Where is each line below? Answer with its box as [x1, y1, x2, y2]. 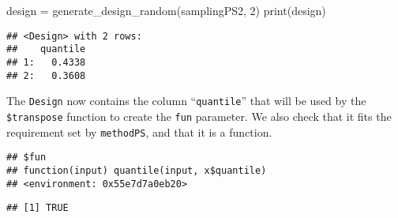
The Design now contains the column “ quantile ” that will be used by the [6, 92, 366, 109]
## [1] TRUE [6, 202, 69, 214]
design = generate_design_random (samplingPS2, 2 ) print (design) [6, 2, 326, 18]
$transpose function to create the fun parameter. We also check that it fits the [6, 107, 392, 124]
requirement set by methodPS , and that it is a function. [6, 123, 272, 140]
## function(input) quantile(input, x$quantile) [6, 164, 267, 176]
